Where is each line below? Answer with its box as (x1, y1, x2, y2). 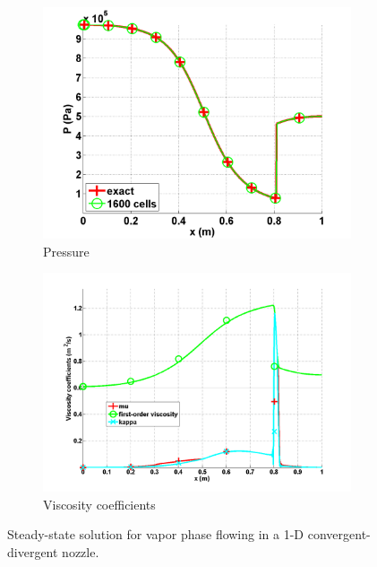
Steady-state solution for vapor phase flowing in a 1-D (7, 525, 304, 544)
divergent (7, 542, 58, 561)
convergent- (307, 525, 371, 544)
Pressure (43, 241, 90, 260)
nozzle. (62, 542, 99, 561)
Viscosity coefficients (43, 494, 156, 513)
